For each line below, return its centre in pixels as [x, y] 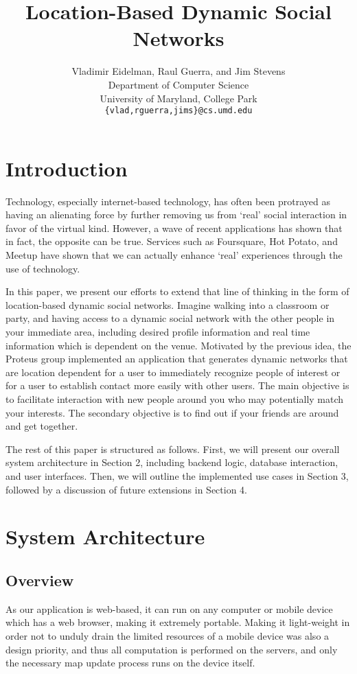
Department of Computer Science [178, 84]
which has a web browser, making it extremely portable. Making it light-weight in [178, 622]
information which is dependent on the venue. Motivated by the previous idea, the [178, 345]
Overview [40, 580]
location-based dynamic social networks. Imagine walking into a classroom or [168, 304]
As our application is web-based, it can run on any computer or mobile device [169, 608]
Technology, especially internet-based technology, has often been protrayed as [168, 201]
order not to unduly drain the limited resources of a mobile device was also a [168, 635]
